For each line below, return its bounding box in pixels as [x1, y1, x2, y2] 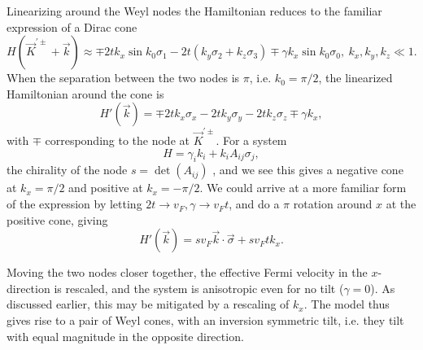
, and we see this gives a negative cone [212, 161, 403, 178]
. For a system [216, 132, 287, 149]
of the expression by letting [7, 195, 142, 212]
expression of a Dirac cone [7, 18, 137, 35]
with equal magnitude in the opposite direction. [7, 327, 244, 344]
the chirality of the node [7, 161, 128, 178]
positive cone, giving [7, 211, 108, 228]
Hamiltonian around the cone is [7, 85, 164, 102]
